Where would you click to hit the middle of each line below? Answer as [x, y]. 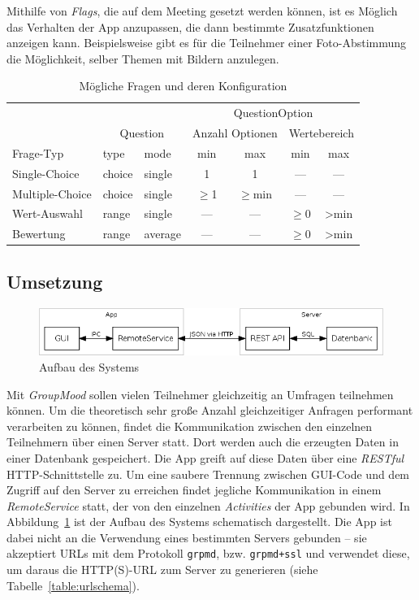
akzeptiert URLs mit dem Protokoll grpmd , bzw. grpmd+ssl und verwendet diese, [208, 553]
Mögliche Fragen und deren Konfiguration [183, 86]
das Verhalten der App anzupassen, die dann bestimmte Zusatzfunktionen [190, 26]
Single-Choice [46, 173]
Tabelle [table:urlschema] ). [73, 585]
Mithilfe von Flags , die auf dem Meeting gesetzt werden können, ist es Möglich [202, 11]
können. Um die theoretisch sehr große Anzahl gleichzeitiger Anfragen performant [210, 410]
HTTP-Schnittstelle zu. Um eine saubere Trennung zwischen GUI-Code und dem [208, 474]
